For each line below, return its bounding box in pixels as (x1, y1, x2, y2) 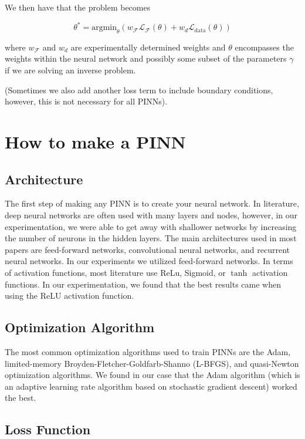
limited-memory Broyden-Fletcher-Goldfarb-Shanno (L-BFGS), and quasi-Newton (5, 357, 299, 369)
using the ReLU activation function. (5, 289, 134, 302)
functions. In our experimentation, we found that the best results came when (5, 278, 281, 290)
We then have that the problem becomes (5, 1, 151, 13)
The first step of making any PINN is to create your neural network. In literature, (5, 197, 299, 210)
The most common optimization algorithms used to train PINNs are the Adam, (5, 345, 291, 357)
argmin (91, 23, 117, 32)
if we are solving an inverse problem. (5, 64, 136, 76)
